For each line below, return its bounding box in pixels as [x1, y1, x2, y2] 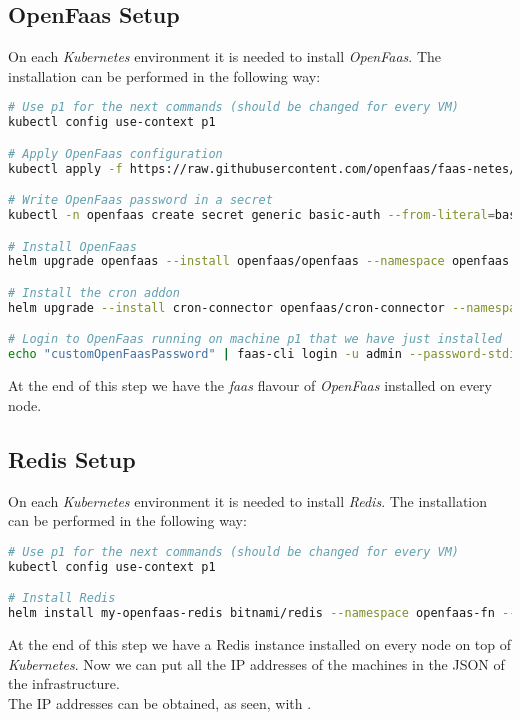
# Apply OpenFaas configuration [8, 146, 223, 161]
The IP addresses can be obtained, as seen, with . [8, 692, 312, 713]
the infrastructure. [8, 673, 120, 694]
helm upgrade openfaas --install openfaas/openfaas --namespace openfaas [8, 254, 510, 269]
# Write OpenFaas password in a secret [8, 193, 273, 208]
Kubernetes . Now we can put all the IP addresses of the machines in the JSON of [8, 653, 505, 674]
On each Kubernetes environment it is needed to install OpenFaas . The [8, 46, 442, 67]
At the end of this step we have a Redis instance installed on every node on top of [8, 633, 512, 654]
